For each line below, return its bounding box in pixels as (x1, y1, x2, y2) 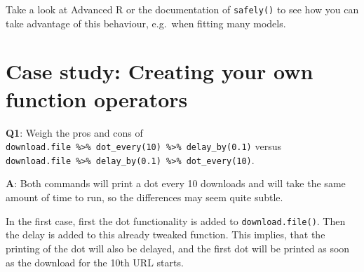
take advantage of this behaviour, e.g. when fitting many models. (6, 15, 286, 30)
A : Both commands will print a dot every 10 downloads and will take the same (6, 176, 346, 191)
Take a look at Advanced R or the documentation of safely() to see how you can (6, 2, 359, 16)
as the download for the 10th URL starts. (6, 254, 184, 269)
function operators (6, 84, 188, 113)
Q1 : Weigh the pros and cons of (6, 125, 143, 140)
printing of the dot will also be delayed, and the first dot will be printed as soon (6, 240, 350, 255)
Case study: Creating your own (6, 57, 314, 86)
